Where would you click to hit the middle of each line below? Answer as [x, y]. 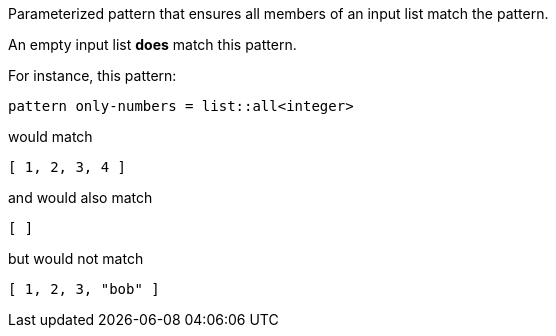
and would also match [80, 197]
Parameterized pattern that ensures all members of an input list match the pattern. [278, 13]
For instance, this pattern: [92, 75]
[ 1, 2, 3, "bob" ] [84, 289]
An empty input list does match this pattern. [152, 44]
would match [50, 136]
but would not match [76, 258]
